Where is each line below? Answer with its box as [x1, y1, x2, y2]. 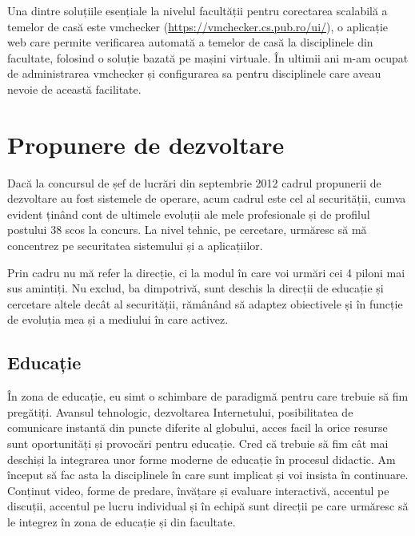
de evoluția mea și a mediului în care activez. [7, 311, 229, 328]
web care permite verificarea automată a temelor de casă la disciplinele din [7, 34, 373, 50]
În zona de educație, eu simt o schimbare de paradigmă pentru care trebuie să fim [7, 388, 409, 405]
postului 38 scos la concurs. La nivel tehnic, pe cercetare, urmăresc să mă [7, 221, 367, 238]
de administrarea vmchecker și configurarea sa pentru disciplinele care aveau [7, 65, 381, 82]
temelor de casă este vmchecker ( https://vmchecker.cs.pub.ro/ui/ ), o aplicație [7, 18, 389, 34]
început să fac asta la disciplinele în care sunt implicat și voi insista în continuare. [7, 466, 409, 483]
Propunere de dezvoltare [7, 127, 285, 160]
